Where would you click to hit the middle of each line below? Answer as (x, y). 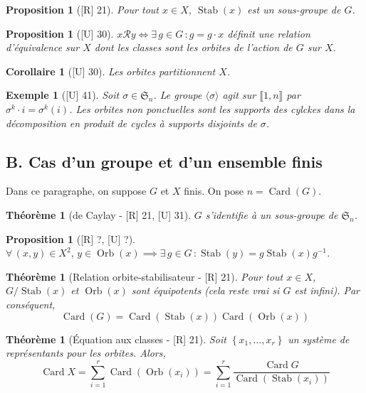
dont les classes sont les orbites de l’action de (193, 47)
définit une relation (269, 33)
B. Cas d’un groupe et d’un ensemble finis (164, 161)
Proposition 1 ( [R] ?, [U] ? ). (71, 238)
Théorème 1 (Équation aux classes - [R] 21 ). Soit (116, 339)
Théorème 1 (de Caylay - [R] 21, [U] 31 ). (99, 214)
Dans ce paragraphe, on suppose (76, 191)
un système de (319, 339)
